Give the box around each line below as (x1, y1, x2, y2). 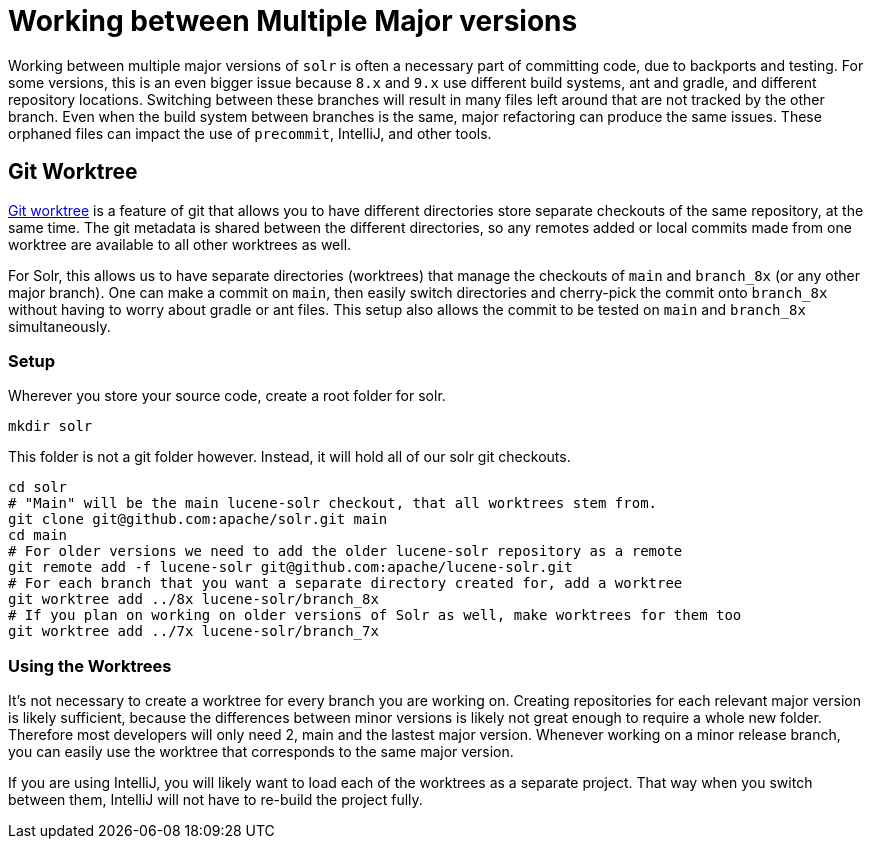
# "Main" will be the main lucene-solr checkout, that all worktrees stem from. (8, 495, 658, 512)
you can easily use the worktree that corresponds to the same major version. (8, 743, 514, 761)
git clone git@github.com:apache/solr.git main (8, 511, 388, 528)
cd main (8, 527, 68, 544)
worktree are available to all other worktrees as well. (8, 235, 352, 253)
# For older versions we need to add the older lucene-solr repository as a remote (8, 543, 683, 560)
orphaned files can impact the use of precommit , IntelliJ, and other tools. (8, 124, 492, 142)
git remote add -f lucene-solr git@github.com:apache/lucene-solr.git (8, 559, 573, 576)
